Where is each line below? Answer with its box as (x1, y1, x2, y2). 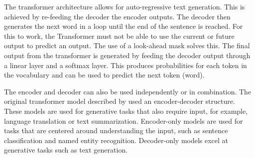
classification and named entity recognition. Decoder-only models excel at (4, 135, 229, 145)
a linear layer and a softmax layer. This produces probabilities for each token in (4, 60, 247, 70)
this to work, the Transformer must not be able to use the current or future (4, 30, 235, 41)
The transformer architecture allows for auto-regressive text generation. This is (4, 1, 245, 11)
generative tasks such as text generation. (4, 145, 128, 155)
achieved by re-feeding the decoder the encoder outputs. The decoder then (4, 11, 231, 21)
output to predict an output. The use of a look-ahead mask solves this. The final (4, 40, 250, 51)
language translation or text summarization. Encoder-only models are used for (4, 115, 243, 126)
